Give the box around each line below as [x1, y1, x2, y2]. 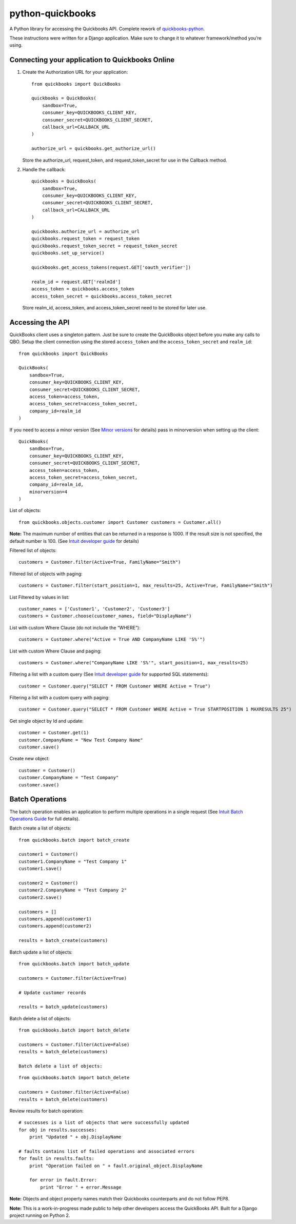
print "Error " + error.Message [40, 1184, 122, 1190]
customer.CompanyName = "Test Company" [18, 775, 119, 781]
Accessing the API [9, 318, 70, 327]
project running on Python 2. [9, 1212, 70, 1218]
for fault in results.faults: [18, 1156, 95, 1161]
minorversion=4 [29, 489, 68, 495]
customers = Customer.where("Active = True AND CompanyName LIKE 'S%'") [18, 637, 205, 642]
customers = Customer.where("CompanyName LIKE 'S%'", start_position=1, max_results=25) [18, 660, 249, 665]
